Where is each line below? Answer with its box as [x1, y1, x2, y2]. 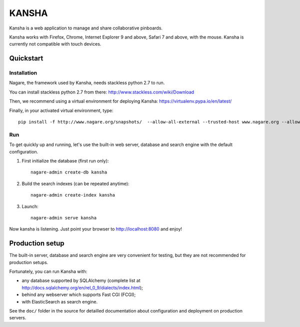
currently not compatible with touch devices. [9, 41, 101, 47]
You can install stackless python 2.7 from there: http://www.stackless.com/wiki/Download [9, 89, 194, 95]
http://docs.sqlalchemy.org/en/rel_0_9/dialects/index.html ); [21, 284, 143, 290]
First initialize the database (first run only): [21, 157, 109, 163]
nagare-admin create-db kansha [30, 169, 107, 175]
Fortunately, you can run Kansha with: [9, 268, 87, 274]
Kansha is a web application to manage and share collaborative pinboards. [9, 25, 162, 31]
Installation [9, 69, 37, 76]
